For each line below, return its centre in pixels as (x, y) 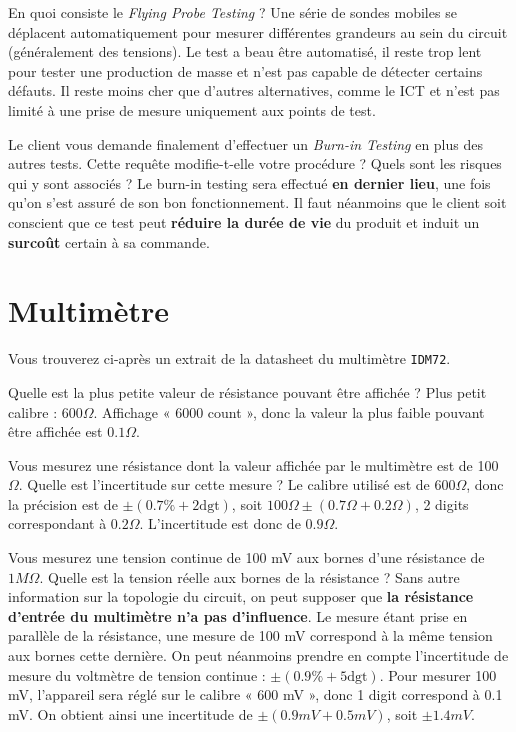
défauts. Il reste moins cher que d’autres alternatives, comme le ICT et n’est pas (254, 90)
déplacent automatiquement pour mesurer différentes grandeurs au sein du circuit (258, 31)
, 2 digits (441, 503)
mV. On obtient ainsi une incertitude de (130, 713)
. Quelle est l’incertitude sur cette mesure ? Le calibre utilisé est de (224, 484)
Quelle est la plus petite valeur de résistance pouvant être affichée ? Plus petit (247, 391)
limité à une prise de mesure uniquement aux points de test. (192, 109)
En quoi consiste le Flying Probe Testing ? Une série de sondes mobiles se (232, 12)
